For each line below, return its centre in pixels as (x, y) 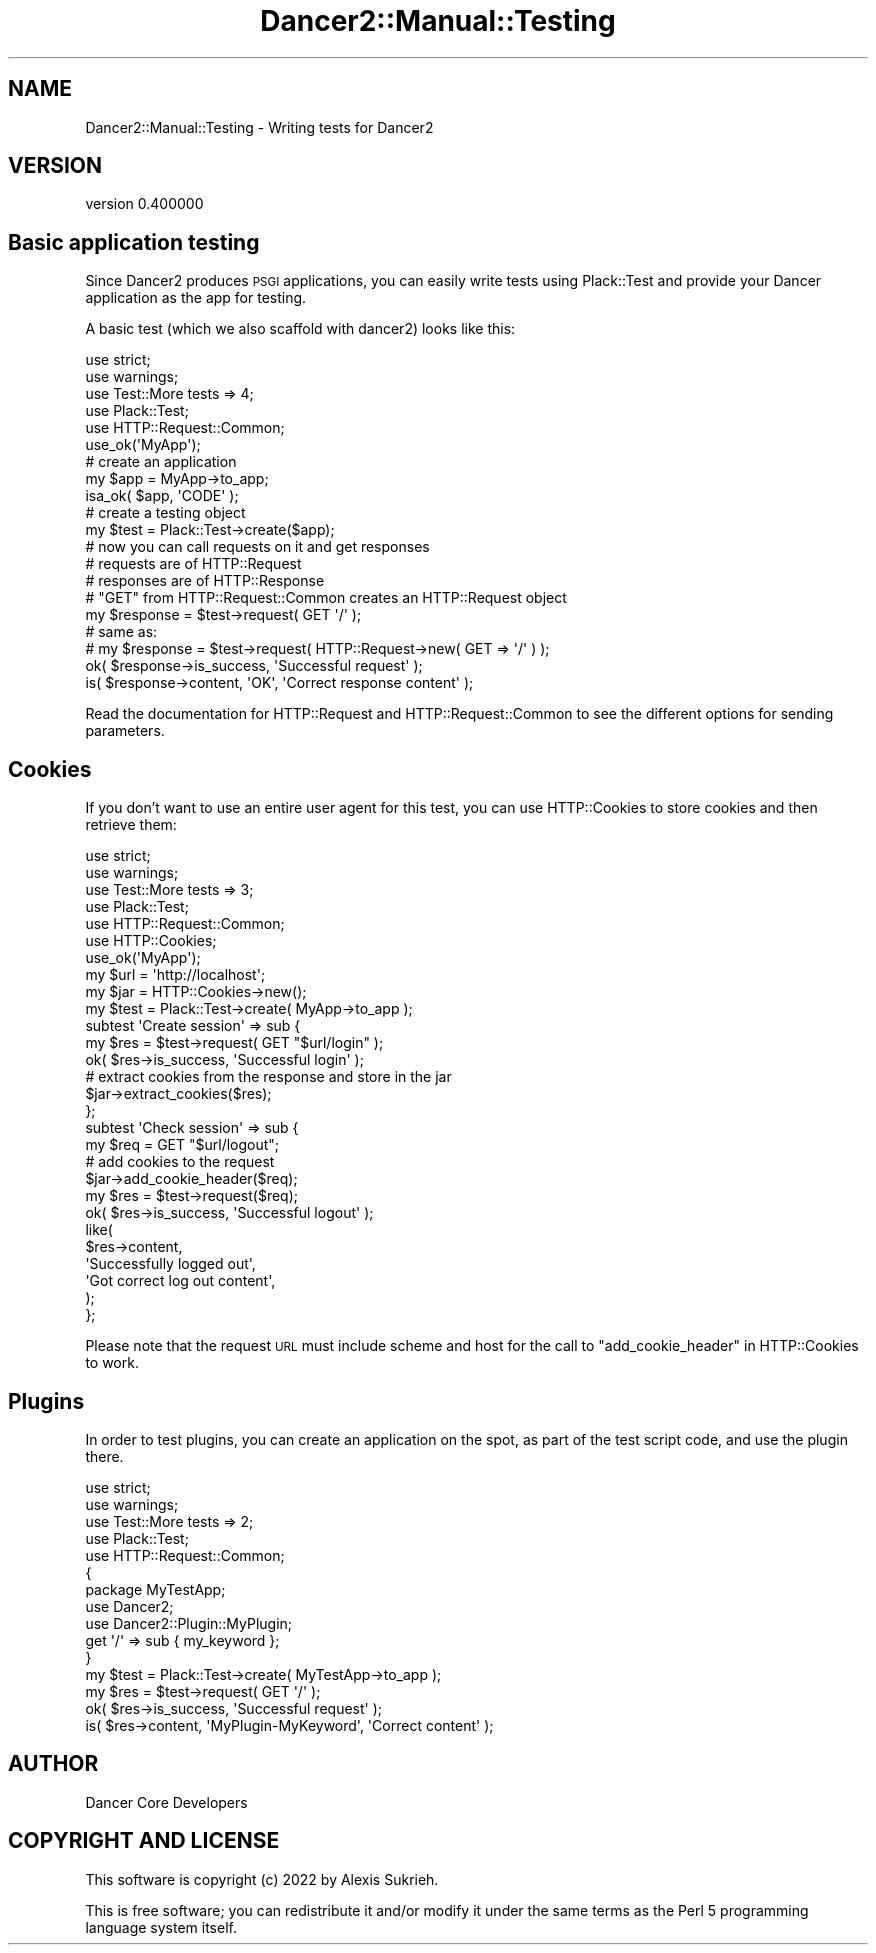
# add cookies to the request (180, 1162)
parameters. (125, 731)
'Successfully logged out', (170, 1264)
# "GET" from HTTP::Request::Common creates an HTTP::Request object (326, 598)
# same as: (121, 632)
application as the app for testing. (196, 298)
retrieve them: (131, 825)
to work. (112, 1363)
